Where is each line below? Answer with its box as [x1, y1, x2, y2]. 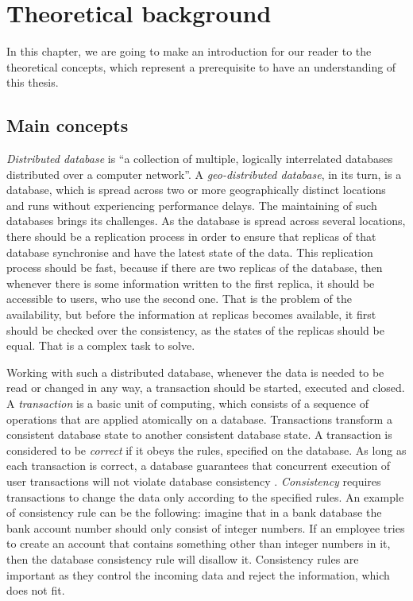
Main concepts [6, 113, 129, 138]
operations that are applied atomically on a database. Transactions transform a [6, 410, 392, 427]
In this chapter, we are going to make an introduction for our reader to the [6, 43, 372, 60]
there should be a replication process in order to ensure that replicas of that [6, 228, 376, 245]
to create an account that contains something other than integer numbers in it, [6, 535, 391, 552]
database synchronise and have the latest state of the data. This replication [6, 243, 373, 260]
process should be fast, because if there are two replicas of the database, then [6, 259, 383, 276]
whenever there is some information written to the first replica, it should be [6, 274, 375, 291]
